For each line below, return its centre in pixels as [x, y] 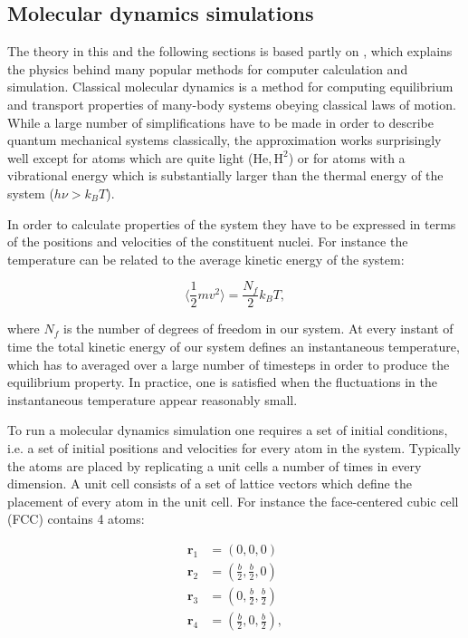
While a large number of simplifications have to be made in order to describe [220, 122]
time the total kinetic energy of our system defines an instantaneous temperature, [234, 346]
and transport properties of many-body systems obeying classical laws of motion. [232, 104]
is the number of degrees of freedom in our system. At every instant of [258, 329]
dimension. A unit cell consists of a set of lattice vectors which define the [210, 483]
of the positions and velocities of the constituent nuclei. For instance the [208, 242]
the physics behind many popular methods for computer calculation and [208, 68]
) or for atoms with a [347, 157]
